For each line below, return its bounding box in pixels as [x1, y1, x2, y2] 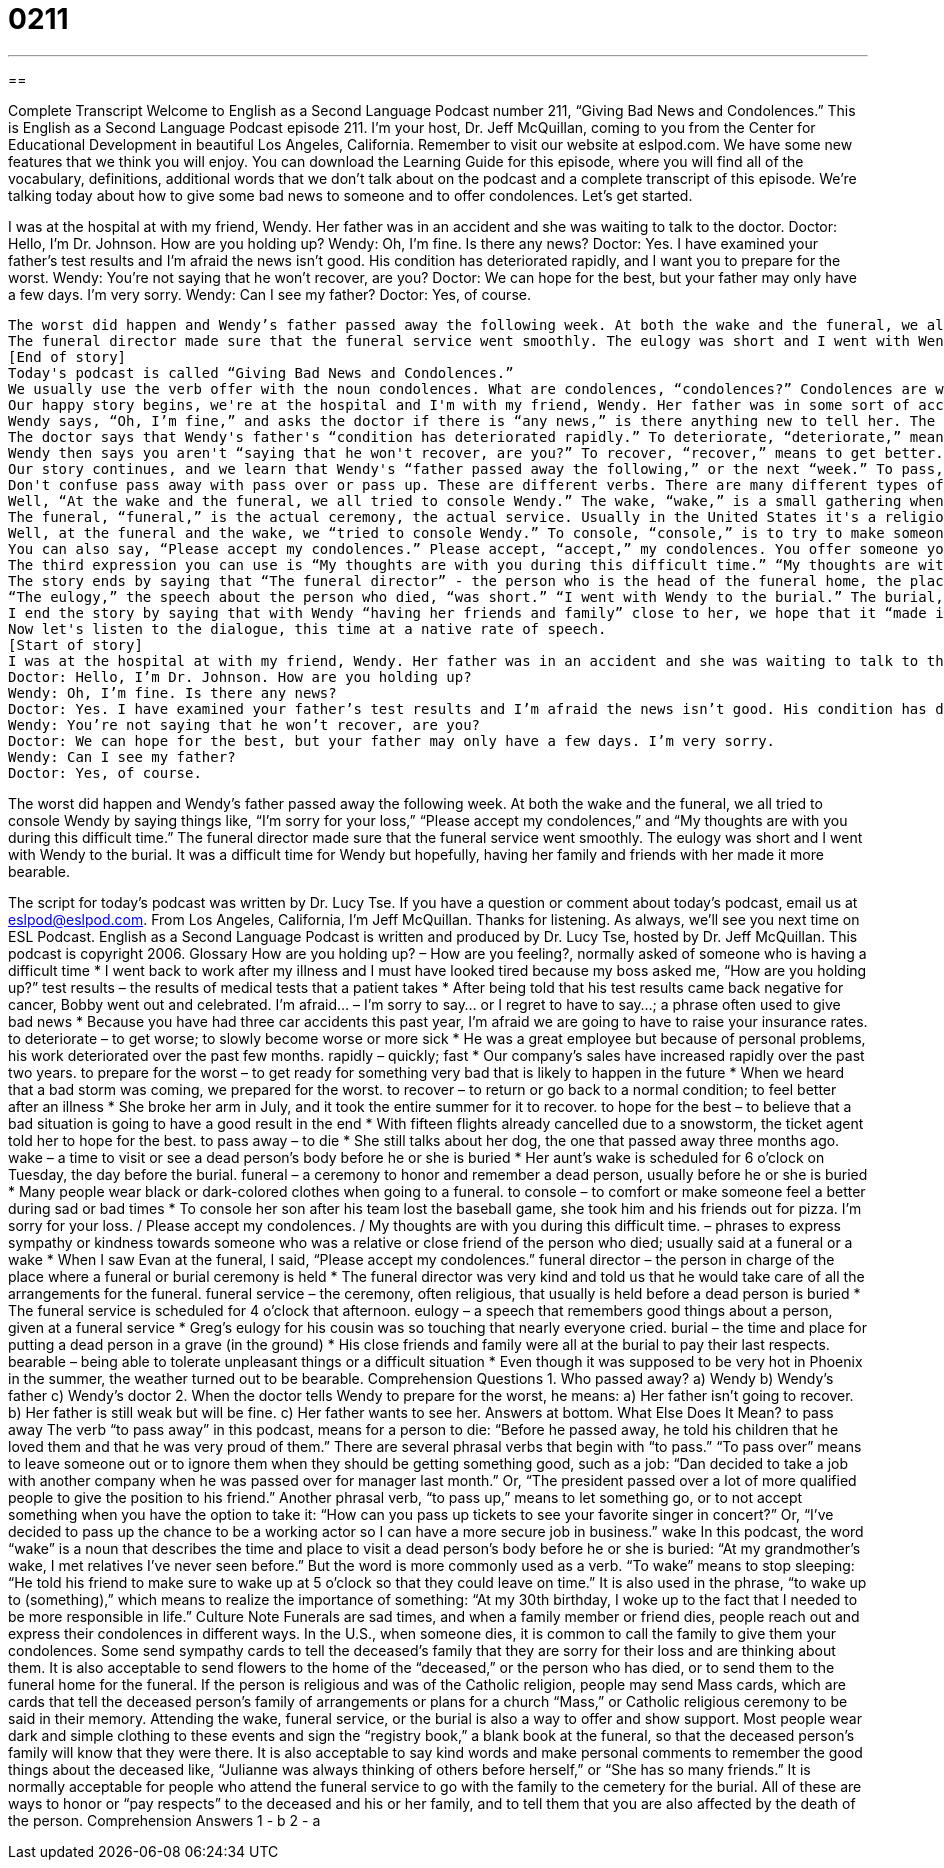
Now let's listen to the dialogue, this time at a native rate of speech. [8, 620, 607, 637]
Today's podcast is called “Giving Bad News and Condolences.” [8, 364, 514, 381]
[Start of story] [8, 636, 143, 653]
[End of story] [8, 348, 127, 365]
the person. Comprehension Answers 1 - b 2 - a [8, 1811, 321, 1829]
